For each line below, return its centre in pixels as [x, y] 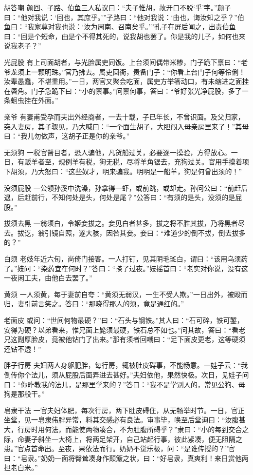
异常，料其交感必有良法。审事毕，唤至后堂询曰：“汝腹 [152, 420]
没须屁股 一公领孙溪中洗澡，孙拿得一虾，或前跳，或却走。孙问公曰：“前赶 [123, 188]
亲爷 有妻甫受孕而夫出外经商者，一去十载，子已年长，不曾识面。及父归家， [124, 116]
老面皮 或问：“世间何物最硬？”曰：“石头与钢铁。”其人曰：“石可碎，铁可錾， [124, 320]
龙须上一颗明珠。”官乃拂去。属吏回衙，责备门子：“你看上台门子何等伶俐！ [128, 71]
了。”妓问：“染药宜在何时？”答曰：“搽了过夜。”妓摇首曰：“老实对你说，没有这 [126, 268]
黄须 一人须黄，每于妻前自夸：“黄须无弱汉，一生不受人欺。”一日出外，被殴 [122, 294]
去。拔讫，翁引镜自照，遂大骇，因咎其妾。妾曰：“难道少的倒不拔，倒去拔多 [125, 232]
